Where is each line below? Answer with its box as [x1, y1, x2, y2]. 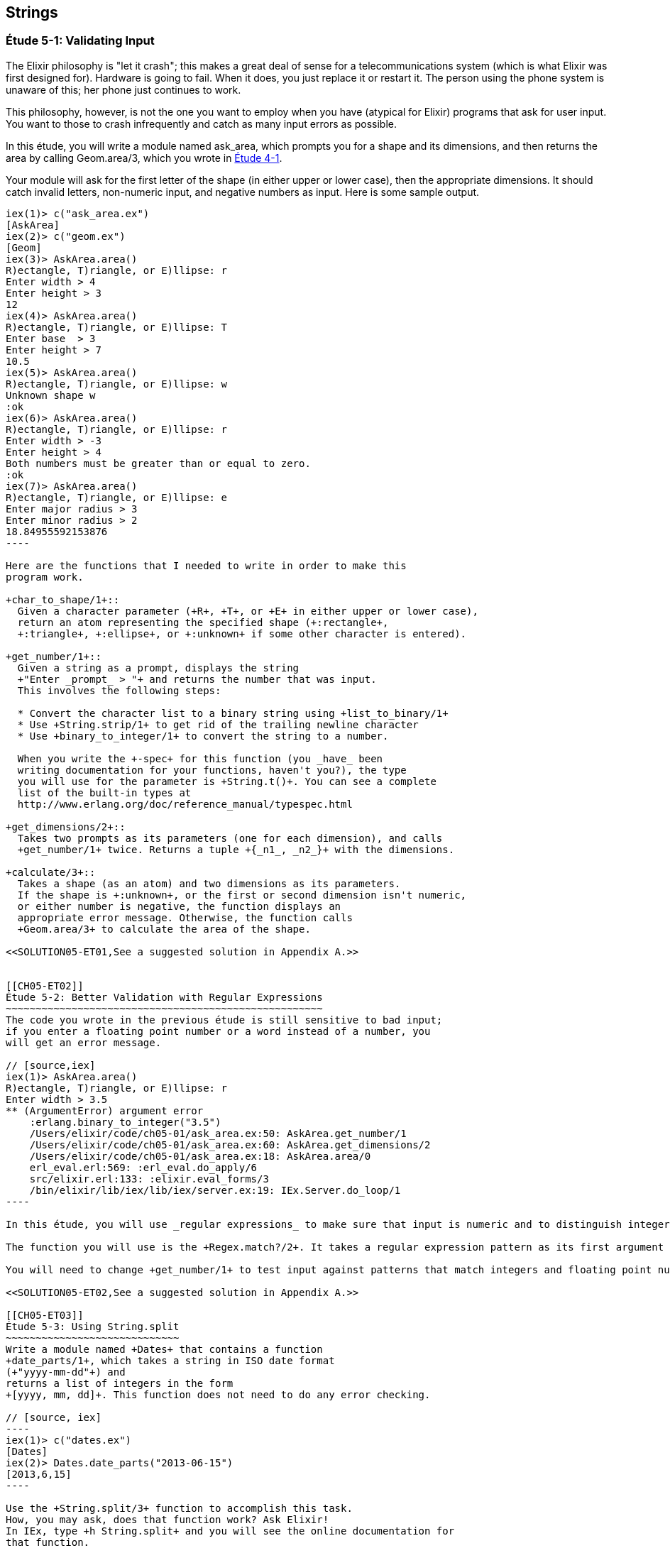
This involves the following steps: [17, 684, 221, 696]
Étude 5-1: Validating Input [6, 33, 155, 48]
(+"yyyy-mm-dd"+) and [6, 1366, 126, 1378]
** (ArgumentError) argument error [6, 1104, 204, 1116]
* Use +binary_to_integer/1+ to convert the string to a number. [17, 730, 389, 742]
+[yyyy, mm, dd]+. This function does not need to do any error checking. [6, 1388, 431, 1400]
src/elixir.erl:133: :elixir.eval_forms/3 [29, 1173, 269, 1185]
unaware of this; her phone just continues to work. [6, 83, 241, 96]
